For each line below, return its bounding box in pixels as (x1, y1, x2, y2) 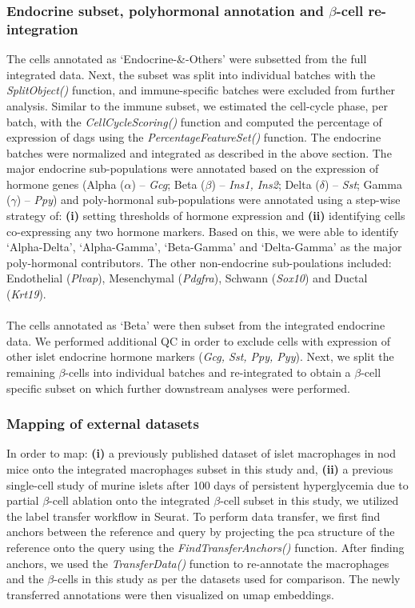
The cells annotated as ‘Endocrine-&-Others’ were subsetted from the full (6, 50, 367, 67)
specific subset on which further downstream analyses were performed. (6, 379, 351, 396)
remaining (6, 364, 55, 381)
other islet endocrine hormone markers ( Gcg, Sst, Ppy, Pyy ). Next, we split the (6, 348, 394, 365)
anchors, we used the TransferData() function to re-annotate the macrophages (6, 554, 389, 571)
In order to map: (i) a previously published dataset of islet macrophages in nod (6, 445, 396, 462)
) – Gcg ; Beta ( (131, 175, 206, 192)
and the (6, 570, 44, 587)
